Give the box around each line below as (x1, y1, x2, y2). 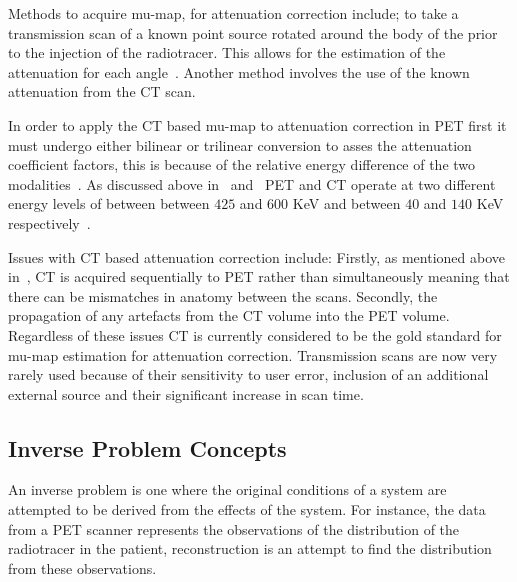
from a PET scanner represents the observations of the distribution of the (8, 518, 460, 539)
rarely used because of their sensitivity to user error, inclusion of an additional (8, 364, 489, 385)
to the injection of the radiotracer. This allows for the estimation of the (8, 42, 446, 63)
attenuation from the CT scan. (8, 81, 196, 102)
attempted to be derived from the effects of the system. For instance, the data (8, 499, 486, 520)
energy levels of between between (8, 193, 210, 214)
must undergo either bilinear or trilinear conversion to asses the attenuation (8, 134, 472, 155)
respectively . (8, 212, 91, 233)
